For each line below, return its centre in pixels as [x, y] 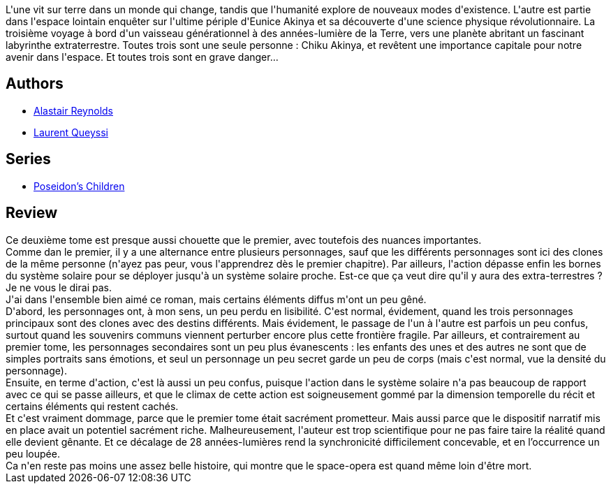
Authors [35, 84]
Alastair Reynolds [73, 110]
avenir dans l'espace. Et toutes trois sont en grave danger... [142, 57]
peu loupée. [33, 453]
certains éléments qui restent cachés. [92, 406]
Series [28, 159]
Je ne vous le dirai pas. [59, 287]
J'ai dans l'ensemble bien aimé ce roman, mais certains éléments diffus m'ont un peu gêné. [216, 299]
